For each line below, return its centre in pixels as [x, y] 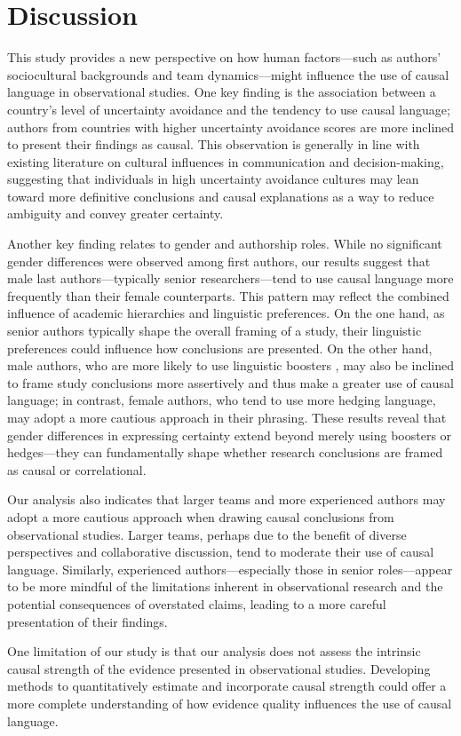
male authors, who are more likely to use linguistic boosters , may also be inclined [231, 365]
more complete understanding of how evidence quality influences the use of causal [230, 703]
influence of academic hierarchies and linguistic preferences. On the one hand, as [226, 313]
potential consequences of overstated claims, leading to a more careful [197, 603]
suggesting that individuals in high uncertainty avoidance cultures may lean [213, 179]
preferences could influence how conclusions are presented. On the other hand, [220, 348]
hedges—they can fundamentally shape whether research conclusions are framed [225, 452]
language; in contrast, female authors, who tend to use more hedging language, [222, 400]
